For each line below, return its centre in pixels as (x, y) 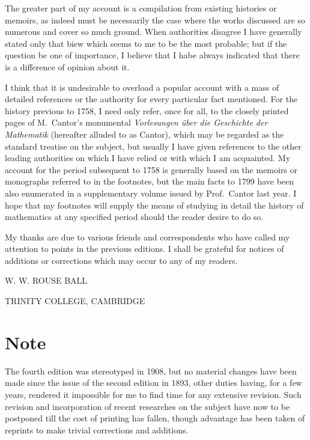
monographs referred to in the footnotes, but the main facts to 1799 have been (150, 181)
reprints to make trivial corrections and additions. (97, 429)
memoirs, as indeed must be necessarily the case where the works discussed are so (155, 20)
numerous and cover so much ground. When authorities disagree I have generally (153, 32)
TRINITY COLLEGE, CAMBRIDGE (75, 301)
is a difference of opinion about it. (67, 66)
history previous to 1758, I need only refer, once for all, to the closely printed (147, 110)
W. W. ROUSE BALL (46, 280)
